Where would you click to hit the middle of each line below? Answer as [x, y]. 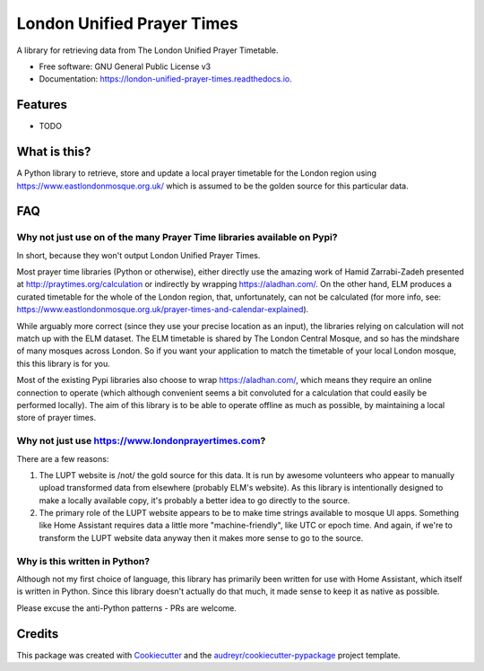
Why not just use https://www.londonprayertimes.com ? [141, 441]
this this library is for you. [64, 363]
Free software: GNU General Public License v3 [125, 66]
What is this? [54, 152]
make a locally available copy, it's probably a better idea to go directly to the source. [194, 500]
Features [42, 105]
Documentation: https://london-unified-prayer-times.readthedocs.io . [165, 79]
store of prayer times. [56, 418]
